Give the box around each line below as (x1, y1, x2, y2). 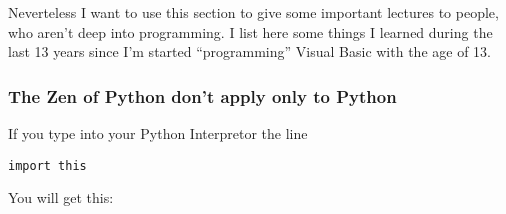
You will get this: (8, 187, 114, 208)
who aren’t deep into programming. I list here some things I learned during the (8, 21, 493, 42)
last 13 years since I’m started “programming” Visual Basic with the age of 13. (8, 41, 491, 62)
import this (8, 158, 87, 173)
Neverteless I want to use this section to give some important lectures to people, (8, 2, 499, 22)
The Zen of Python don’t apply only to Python (8, 83, 397, 108)
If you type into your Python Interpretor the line (8, 123, 308, 143)
